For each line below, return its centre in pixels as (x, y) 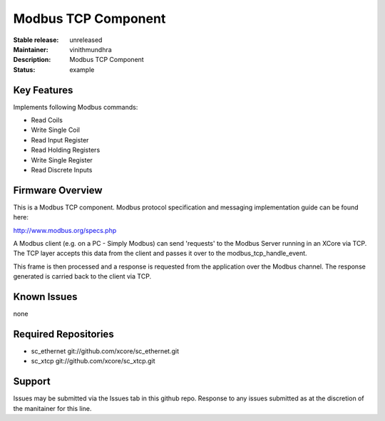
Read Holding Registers (66, 150)
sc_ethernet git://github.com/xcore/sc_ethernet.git (105, 351)
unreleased (86, 40)
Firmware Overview (58, 190)
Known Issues (45, 297)
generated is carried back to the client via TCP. (82, 276)
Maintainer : (31, 49)
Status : (24, 69)
